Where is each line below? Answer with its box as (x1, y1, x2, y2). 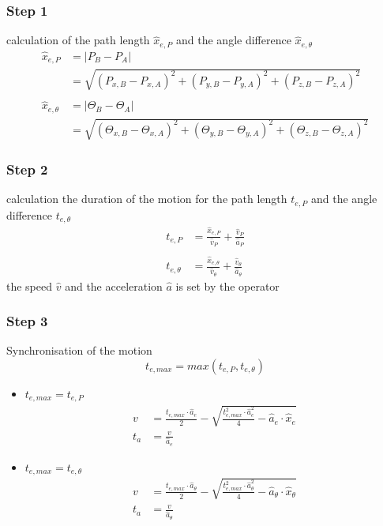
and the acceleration (65, 277, 163, 294)
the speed (6, 277, 53, 294)
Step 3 (6, 311, 48, 331)
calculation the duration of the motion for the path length (6, 190, 287, 207)
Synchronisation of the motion (6, 342, 152, 359)
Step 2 (6, 160, 48, 179)
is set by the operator (175, 277, 280, 294)
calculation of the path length (6, 32, 150, 48)
